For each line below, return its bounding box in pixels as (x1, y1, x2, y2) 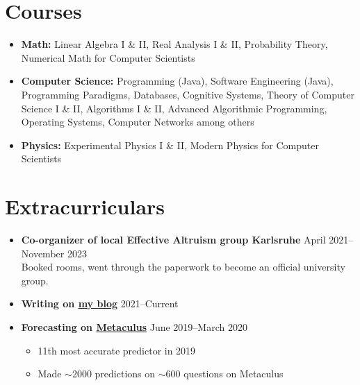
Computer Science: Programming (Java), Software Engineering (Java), (21, 74, 334, 88)
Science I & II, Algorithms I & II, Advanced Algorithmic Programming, (21, 101, 327, 115)
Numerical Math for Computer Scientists (21, 50, 195, 65)
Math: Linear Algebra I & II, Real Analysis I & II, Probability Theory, (21, 37, 328, 51)
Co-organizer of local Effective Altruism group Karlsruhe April (21, 232, 326, 246)
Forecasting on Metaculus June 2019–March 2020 (21, 319, 247, 334)
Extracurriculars (5, 192, 165, 221)
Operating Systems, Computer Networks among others (21, 114, 254, 129)
